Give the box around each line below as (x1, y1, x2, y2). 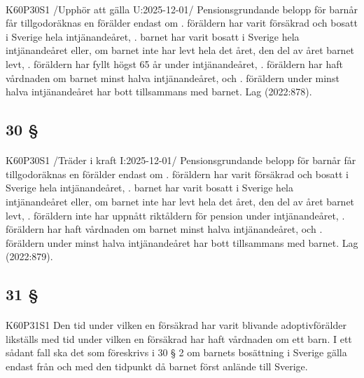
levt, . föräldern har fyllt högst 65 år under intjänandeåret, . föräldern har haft (6, 56, 343, 71)
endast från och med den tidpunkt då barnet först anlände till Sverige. (6, 359, 308, 374)
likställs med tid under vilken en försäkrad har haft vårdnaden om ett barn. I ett (6, 331, 352, 346)
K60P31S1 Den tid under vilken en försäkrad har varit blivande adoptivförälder (6, 318, 346, 332)
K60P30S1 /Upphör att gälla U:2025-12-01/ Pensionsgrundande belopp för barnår (6, 1, 358, 16)
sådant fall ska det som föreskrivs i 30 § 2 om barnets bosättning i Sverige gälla (6, 345, 347, 360)
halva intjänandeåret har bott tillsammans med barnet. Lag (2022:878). (6, 84, 312, 99)
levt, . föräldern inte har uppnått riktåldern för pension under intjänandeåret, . (6, 208, 345, 222)
